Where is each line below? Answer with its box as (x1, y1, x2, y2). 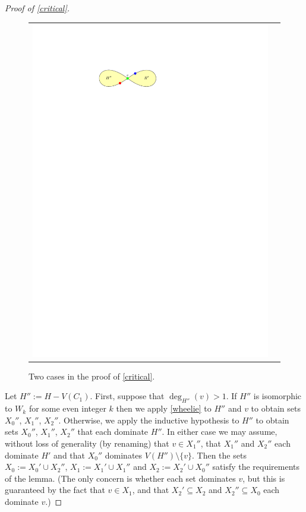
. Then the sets (191, 448, 247, 461)
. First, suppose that (90, 390, 165, 402)
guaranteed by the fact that (5, 483, 105, 496)
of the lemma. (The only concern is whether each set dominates (5, 472, 236, 484)
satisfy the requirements (212, 460, 300, 473)
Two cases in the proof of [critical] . (29, 369, 155, 382)
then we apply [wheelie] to (116, 402, 212, 415)
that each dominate (77, 425, 149, 438)
